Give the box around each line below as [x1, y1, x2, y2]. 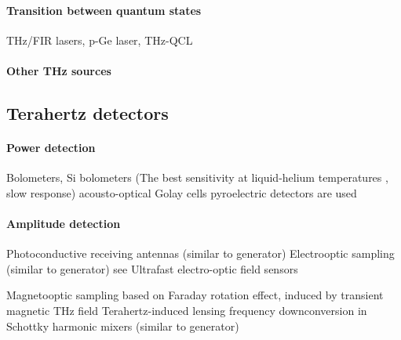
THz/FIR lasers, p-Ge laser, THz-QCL [6, 31, 193, 48]
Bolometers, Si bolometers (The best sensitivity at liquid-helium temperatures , [6, 169, 388, 186]
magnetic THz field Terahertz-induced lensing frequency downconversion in [6, 302, 367, 318]
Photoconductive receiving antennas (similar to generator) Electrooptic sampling [6, 245, 395, 262]
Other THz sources [6, 62, 111, 78]
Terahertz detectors [6, 100, 169, 125]
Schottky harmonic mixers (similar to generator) [6, 317, 239, 334]
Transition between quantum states [6, 2, 202, 18]
